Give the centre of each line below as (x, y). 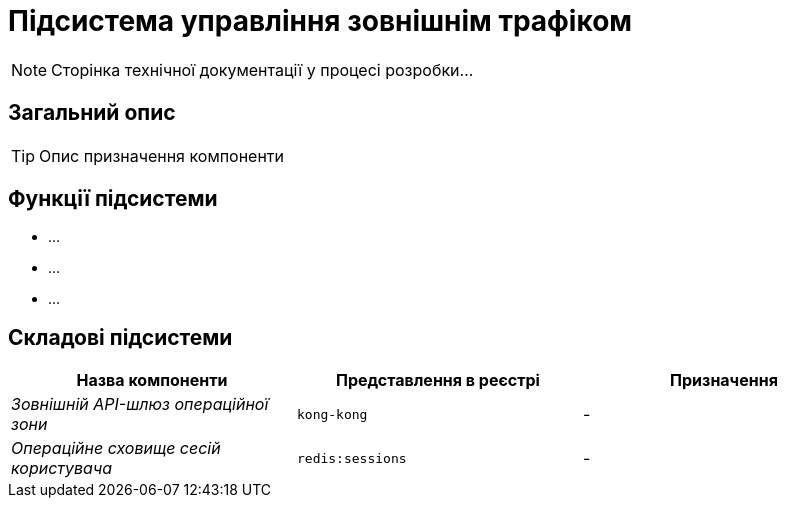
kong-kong (332, 414)
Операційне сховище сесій (116, 448)
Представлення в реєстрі (437, 380)
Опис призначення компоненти (162, 155)
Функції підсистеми (113, 199)
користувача (61, 468)
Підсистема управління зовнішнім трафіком (320, 21)
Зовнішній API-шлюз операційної (140, 404)
